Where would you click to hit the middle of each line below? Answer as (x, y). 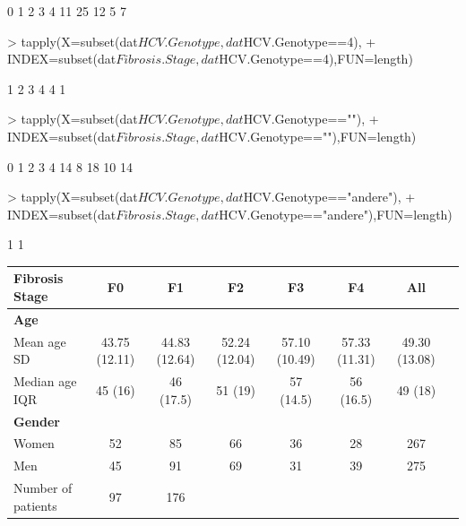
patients (35, 505)
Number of (43, 488)
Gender (37, 421)
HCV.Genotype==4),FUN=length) (316, 59)
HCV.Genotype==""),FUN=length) (318, 136)
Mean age (40, 341)
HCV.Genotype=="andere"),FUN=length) (336, 214)
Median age (45, 381)
